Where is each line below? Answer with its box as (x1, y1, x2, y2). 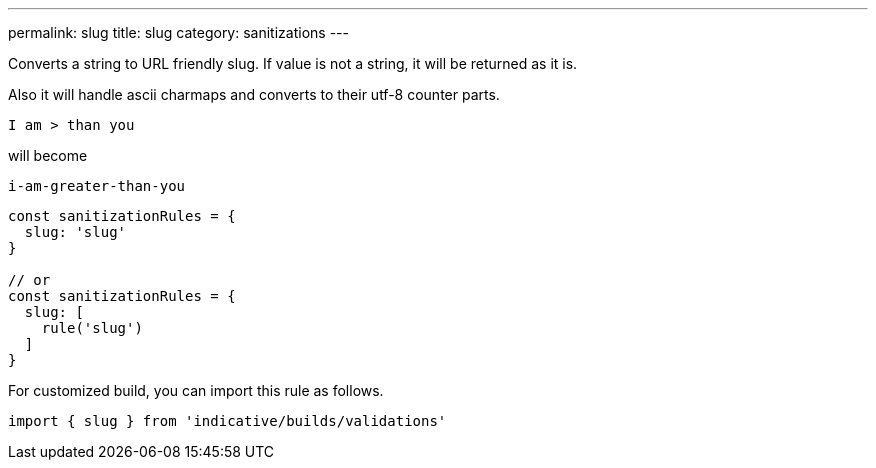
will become (8, 147, 88, 164)
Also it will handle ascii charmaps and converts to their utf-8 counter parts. (8, 86, 500, 103)
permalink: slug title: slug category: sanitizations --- (8, 24, 349, 41)
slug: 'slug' (24, 224, 127, 240)
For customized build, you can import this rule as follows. (8, 382, 384, 399)
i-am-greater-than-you (8, 178, 186, 194)
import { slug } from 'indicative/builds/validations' (8, 413, 447, 429)
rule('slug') (41, 320, 143, 336)
